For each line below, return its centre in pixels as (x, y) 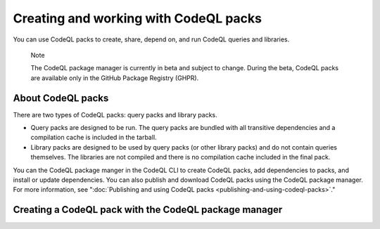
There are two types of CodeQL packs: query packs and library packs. (115, 115)
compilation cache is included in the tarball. (94, 138)
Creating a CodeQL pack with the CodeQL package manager (148, 210)
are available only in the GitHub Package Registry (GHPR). (115, 78)
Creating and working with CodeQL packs (138, 18)
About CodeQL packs (61, 98)
